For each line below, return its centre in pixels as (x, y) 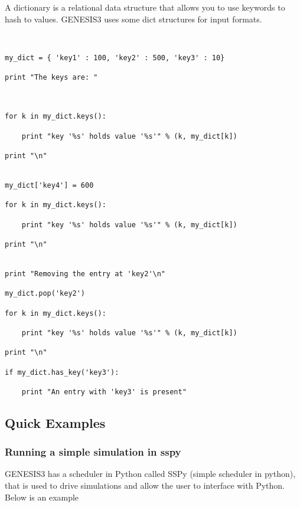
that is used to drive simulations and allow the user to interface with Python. (145, 485)
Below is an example (42, 497)
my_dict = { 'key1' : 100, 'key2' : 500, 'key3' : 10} (115, 58)
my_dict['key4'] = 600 (49, 186)
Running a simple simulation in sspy (93, 452)
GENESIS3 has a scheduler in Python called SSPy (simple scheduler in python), (150, 474)
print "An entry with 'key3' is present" (104, 392)
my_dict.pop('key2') (45, 294)
